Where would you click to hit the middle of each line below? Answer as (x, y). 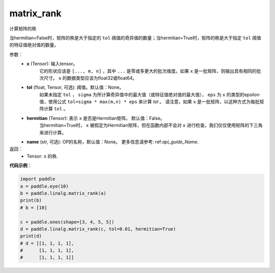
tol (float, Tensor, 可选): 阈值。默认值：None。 (75, 87)
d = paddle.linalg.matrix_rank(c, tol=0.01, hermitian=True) (98, 229)
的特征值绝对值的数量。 (34, 45)
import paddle (38, 179)
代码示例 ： (21, 165)
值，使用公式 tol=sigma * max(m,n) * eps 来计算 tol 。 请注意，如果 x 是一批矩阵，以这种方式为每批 (149, 102)
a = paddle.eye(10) (44, 186)
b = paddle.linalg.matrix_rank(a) (63, 193)
